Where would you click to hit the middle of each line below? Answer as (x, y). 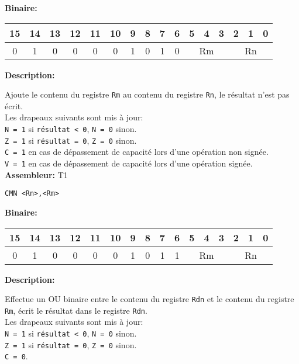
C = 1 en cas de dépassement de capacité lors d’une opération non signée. (137, 152)
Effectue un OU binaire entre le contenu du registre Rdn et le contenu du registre (149, 299)
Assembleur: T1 (36, 174)
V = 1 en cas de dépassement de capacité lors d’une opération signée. (129, 163)
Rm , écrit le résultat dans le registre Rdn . (76, 310)
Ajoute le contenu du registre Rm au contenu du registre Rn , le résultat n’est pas (147, 94)
